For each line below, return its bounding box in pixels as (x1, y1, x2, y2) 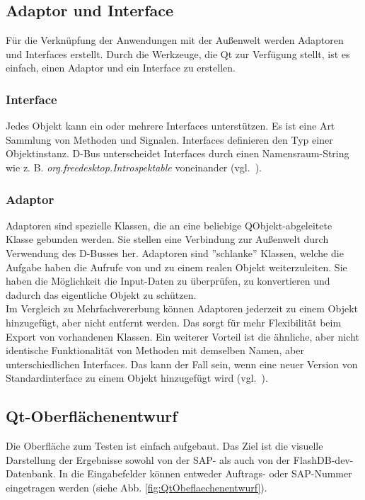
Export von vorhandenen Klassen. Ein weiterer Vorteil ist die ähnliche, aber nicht (6, 329, 359, 343)
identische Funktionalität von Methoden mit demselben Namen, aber (6, 343, 304, 358)
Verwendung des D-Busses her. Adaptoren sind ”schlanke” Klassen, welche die (6, 245, 344, 260)
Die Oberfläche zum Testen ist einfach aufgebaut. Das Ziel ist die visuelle (6, 438, 323, 453)
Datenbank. (6, 466, 56, 481)
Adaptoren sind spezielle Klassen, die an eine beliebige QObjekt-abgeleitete (6, 217, 332, 232)
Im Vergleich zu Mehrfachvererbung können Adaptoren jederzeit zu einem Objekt (6, 301, 359, 316)
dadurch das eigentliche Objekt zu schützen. (6, 287, 197, 302)
